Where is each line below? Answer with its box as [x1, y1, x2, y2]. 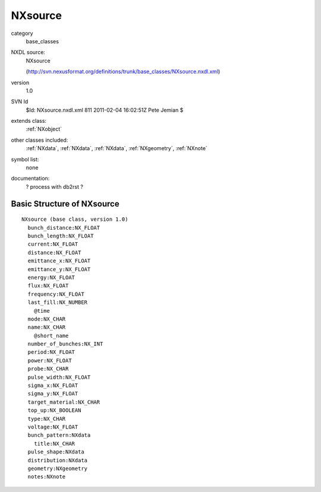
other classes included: [11, 137, 68, 144]
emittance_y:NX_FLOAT [27, 266, 91, 272]
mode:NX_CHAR [27, 315, 66, 322]
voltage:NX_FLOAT [27, 423, 78, 430]
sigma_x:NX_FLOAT [27, 382, 78, 389]
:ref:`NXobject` [26, 125, 62, 133]
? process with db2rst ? [26, 183, 83, 190]
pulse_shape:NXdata [27, 449, 84, 455]
